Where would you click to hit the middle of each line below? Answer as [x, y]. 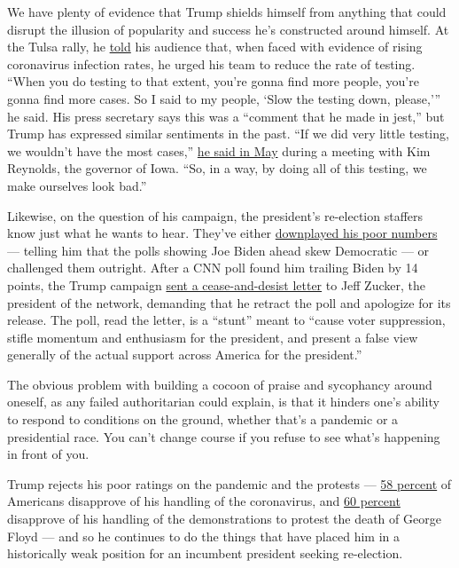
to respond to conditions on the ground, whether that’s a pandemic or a [203, 419]
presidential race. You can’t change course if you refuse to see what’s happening [224, 436]
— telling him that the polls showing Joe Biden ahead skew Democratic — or [218, 250]
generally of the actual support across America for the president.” [185, 355]
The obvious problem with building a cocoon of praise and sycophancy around [220, 384]
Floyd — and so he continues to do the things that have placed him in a [203, 536]
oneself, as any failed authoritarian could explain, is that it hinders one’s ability [223, 402]
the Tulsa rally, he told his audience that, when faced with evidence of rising [215, 47]
